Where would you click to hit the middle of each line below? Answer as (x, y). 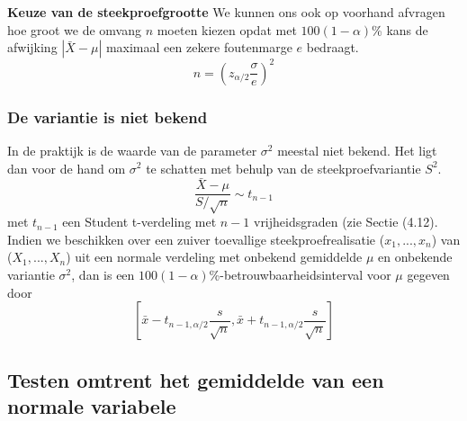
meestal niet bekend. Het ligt (357, 150)
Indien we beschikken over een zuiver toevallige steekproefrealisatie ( (196, 239)
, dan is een (103, 274)
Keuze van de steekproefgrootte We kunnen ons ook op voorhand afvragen (226, 12)
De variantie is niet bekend (108, 116)
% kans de (400, 29)
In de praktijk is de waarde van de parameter (132, 150)
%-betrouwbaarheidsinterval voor (300, 274)
